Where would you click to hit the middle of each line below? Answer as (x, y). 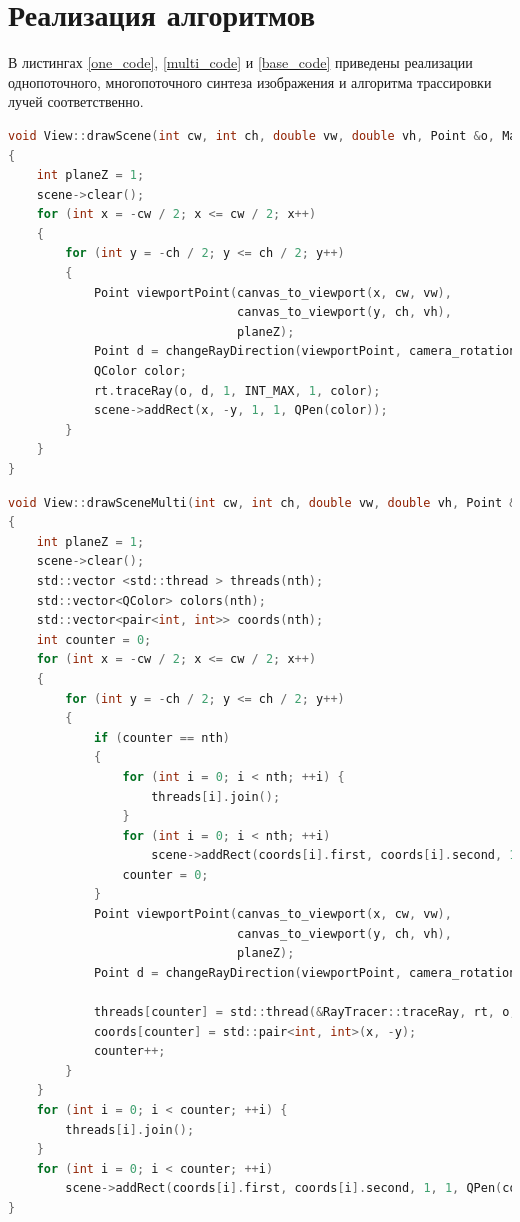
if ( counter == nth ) (161, 737)
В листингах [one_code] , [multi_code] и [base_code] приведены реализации (240, 62)
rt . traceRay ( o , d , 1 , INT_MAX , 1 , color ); (237, 390)
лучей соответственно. (76, 101)
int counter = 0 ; (94, 639)
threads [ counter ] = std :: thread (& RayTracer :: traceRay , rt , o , (305, 1012)
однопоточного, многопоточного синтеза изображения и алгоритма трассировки (250, 81)
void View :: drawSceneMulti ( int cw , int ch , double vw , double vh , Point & (262, 502)
